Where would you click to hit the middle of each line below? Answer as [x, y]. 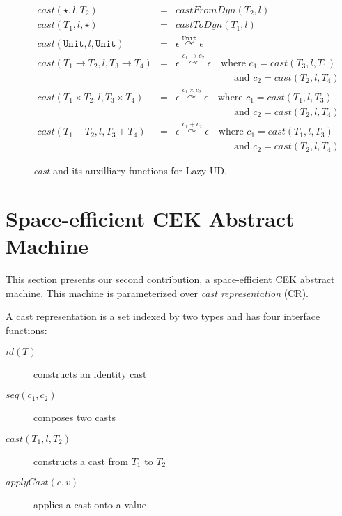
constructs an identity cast [90, 373]
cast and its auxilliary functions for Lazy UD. [130, 170]
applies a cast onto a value [90, 504]
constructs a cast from [81, 461]
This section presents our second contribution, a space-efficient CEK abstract [170, 279]
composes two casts [75, 417]
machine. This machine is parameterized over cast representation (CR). [157, 293]
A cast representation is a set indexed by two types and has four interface [163, 316]
